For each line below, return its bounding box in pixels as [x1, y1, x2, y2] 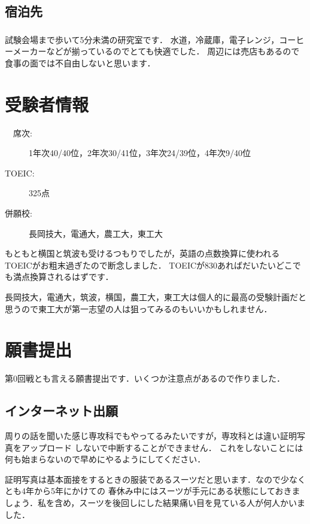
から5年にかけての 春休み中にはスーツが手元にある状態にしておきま [34, 485, 300, 497]
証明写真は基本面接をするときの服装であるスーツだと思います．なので [5, 473, 281, 485]
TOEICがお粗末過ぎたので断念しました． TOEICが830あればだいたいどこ [5, 258, 293, 271]
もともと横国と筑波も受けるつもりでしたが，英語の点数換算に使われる [5, 247, 280, 260]
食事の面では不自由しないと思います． [5, 56, 156, 69]
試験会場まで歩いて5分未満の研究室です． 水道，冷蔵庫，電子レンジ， [5, 33, 279, 45]
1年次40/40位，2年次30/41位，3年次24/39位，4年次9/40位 [29, 147, 251, 159]
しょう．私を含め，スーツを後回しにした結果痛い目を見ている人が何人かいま [5, 496, 305, 509]
